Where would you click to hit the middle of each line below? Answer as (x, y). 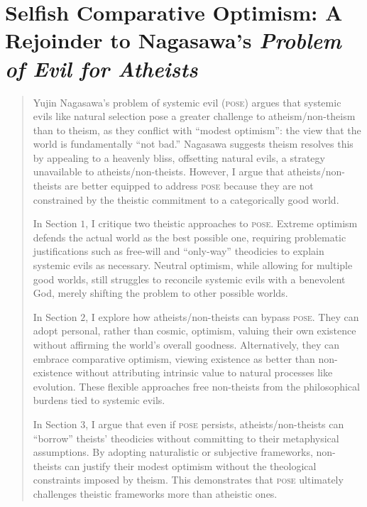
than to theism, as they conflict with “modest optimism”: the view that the (197, 130)
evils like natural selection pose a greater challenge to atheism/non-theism (194, 116)
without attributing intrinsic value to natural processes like (204, 372)
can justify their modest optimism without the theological (191, 465)
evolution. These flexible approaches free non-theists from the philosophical (196, 386)
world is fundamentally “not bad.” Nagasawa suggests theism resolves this (193, 144)
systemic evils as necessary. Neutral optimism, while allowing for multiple (193, 265)
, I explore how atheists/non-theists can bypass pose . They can (222, 316)
